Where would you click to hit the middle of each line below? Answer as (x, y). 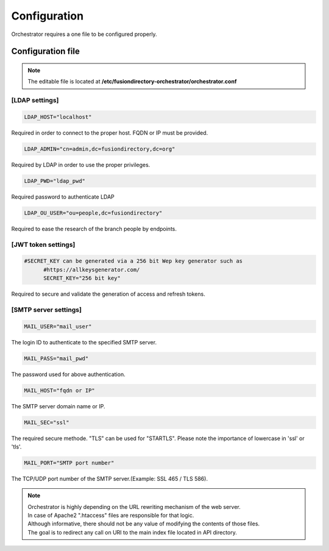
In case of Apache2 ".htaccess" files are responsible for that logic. (111, 516)
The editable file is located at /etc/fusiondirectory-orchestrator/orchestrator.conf (132, 82)
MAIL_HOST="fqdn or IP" (60, 390)
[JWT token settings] (43, 244)
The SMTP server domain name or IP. (58, 406)
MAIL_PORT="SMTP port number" (69, 463)
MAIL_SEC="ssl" (47, 422)
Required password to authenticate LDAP (63, 197)
